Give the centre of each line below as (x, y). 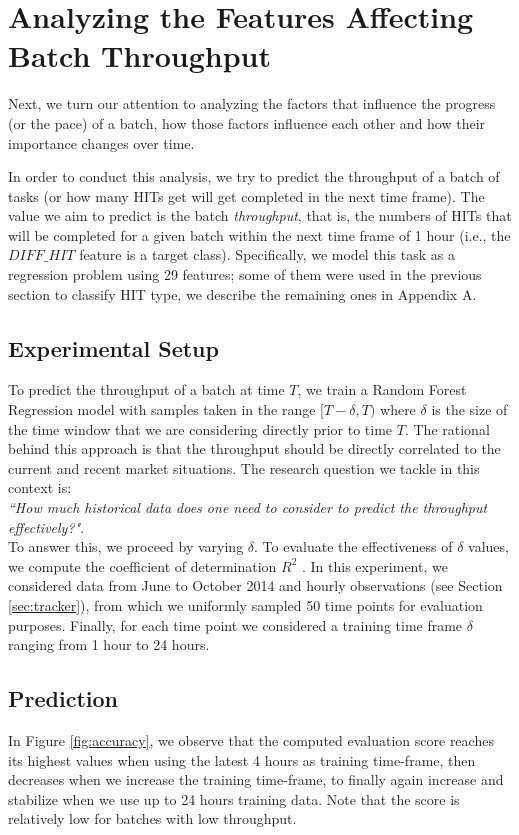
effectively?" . (46, 526)
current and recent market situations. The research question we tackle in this (244, 467)
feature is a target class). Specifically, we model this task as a (267, 254)
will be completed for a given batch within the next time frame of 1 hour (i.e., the (259, 234)
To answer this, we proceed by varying (126, 546)
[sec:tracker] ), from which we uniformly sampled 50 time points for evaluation (245, 604)
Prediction (63, 698)
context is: (40, 487)
